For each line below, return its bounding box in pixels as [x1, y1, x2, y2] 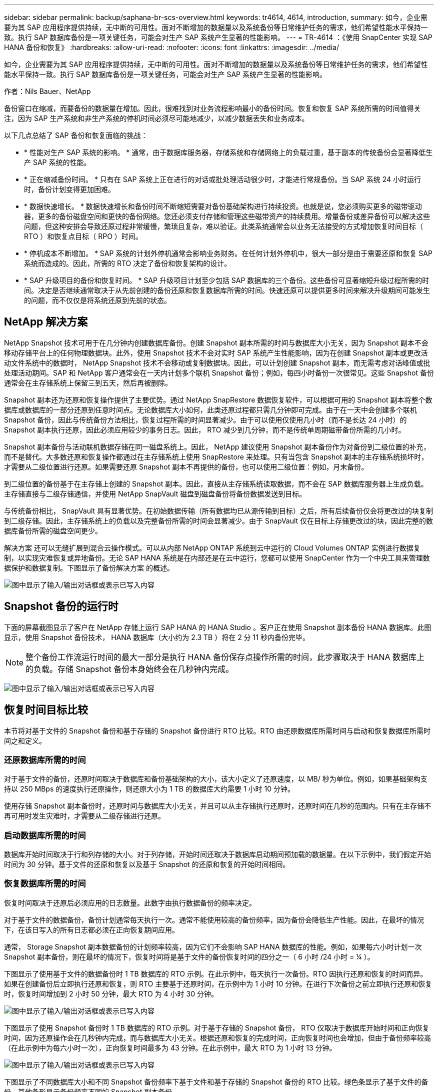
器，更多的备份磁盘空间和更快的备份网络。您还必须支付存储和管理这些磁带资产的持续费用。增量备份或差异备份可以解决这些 [24, 212, 430, 220]
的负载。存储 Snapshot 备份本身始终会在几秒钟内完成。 [25, 663, 234, 674]
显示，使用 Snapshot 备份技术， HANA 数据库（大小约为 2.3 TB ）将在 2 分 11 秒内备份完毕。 [4, 632, 309, 641]
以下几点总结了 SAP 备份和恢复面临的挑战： [4, 131, 148, 139]
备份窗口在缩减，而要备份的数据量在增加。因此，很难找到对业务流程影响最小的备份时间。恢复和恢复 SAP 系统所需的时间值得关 [4, 104, 421, 112]
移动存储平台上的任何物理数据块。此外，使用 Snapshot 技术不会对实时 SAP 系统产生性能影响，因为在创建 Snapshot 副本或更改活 [4, 348, 428, 357]
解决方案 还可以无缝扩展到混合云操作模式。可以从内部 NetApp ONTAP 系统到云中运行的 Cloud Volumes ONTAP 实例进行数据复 [4, 543, 420, 552]
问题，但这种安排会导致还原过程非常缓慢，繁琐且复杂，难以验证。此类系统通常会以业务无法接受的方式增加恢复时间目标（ [24, 222, 423, 230]
